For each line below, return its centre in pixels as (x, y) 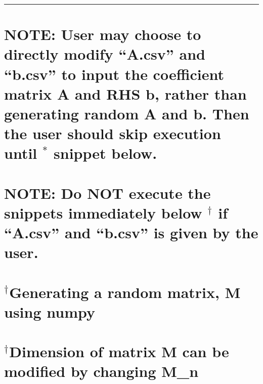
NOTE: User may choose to (103, 34)
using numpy (50, 311)
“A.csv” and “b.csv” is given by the (131, 232)
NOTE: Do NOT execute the (107, 193)
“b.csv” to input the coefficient (114, 74)
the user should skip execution (113, 133)
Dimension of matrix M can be (119, 351)
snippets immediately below (103, 212)
